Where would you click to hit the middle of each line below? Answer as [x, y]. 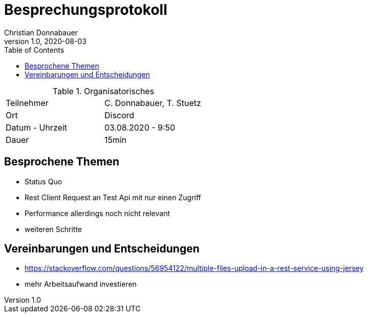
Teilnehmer [27, 103]
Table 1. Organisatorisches [103, 91]
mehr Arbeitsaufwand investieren [81, 284]
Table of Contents [34, 50]
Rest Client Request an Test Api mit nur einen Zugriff [113, 197]
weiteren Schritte [53, 229]
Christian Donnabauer [41, 32]
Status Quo [44, 181]
